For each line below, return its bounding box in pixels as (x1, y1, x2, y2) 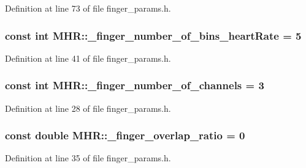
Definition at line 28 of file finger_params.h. (5, 101, 171, 114)
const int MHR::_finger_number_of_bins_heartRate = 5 (5, 27, 302, 43)
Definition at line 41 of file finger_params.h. (5, 51, 171, 64)
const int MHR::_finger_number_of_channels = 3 (5, 78, 264, 93)
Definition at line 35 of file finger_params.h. (5, 152, 171, 164)
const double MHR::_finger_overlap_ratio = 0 (5, 128, 245, 143)
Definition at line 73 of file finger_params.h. (5, 2, 171, 14)
